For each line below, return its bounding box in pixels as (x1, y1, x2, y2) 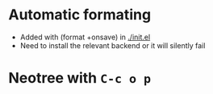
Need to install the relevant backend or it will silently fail (19, 40, 206, 50)
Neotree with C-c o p (8, 69, 152, 88)
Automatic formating (8, 6, 152, 24)
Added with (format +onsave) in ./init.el (19, 32, 151, 42)
